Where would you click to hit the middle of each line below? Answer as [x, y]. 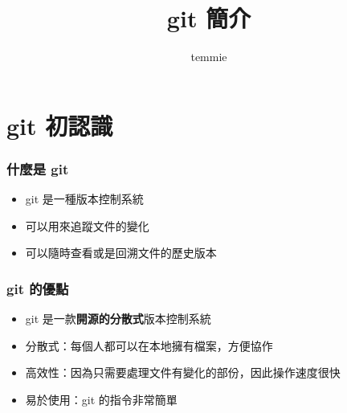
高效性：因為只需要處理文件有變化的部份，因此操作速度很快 [183, 372]
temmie [209, 57]
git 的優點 [38, 288]
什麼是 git [38, 168]
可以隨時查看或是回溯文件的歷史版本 [121, 253]
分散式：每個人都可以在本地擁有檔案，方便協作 [149, 345]
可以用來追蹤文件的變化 [87, 225]
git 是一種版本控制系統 [84, 199]
